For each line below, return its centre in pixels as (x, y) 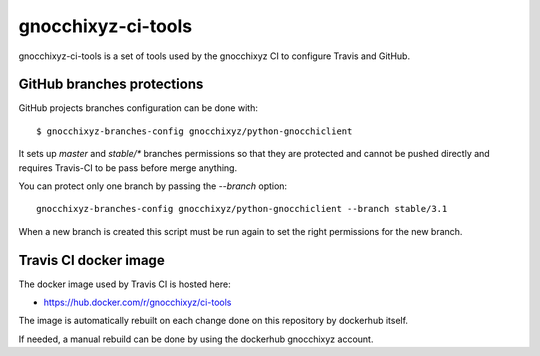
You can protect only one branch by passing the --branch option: (153, 186)
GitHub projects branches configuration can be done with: (138, 108)
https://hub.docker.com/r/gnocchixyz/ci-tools (137, 302)
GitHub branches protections (111, 84)
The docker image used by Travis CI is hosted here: (125, 284)
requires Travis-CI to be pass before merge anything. (128, 167)
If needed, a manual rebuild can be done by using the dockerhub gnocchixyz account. (196, 339)
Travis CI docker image (91, 260)
